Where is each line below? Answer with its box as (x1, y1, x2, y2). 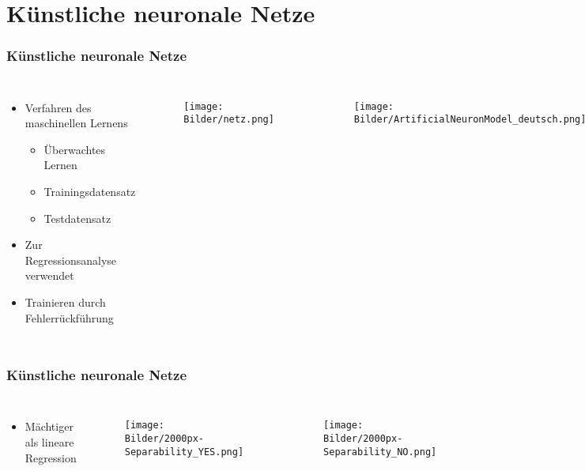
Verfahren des (25, 99, 92, 115)
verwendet (25, 267, 74, 284)
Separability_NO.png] (323, 446, 437, 458)
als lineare (25, 433, 74, 450)
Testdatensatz (43, 209, 111, 226)
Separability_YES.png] (124, 446, 244, 458)
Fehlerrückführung (25, 309, 114, 326)
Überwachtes (43, 141, 106, 157)
